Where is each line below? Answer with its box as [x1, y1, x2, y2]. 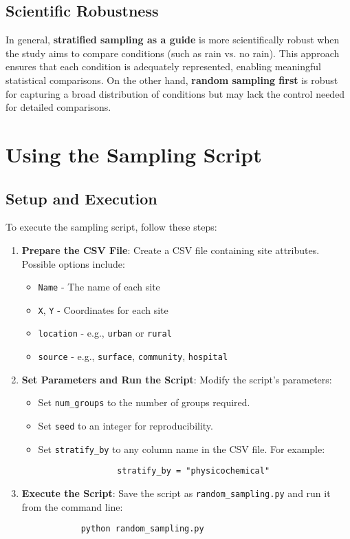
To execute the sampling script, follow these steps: [6, 220, 217, 234]
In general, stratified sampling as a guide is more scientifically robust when [6, 32, 340, 47]
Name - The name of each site [38, 279, 160, 294]
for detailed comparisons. [6, 100, 111, 114]
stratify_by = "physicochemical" [117, 466, 270, 476]
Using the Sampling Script [6, 140, 262, 168]
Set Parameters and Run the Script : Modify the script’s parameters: [21, 372, 332, 386]
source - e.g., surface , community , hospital [38, 349, 228, 363]
